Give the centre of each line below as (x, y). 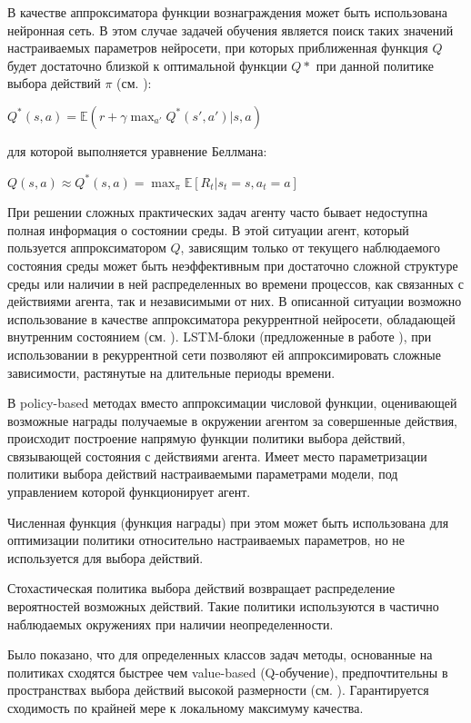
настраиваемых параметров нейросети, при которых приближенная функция (218, 48)
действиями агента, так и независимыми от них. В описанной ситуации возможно (235, 301)
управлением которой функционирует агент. (129, 492)
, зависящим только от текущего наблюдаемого (310, 248)
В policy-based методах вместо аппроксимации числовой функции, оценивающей (232, 403)
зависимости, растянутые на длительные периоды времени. (171, 372)
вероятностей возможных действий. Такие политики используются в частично (223, 606)
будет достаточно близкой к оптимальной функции (147, 65)
